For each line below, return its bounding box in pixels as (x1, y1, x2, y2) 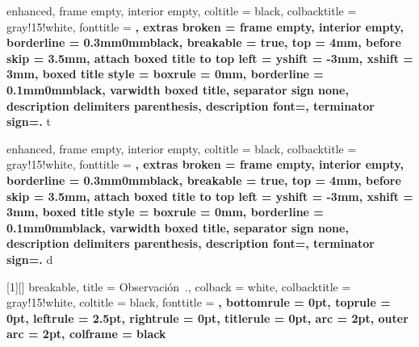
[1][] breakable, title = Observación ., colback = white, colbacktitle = (6, 278, 351, 295)
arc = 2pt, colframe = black (6, 325, 166, 342)
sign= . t (6, 113, 51, 130)
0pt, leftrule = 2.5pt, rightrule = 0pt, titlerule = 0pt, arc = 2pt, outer (6, 309, 409, 326)
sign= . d (6, 250, 53, 267)
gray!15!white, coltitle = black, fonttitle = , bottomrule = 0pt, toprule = (6, 294, 391, 311)
